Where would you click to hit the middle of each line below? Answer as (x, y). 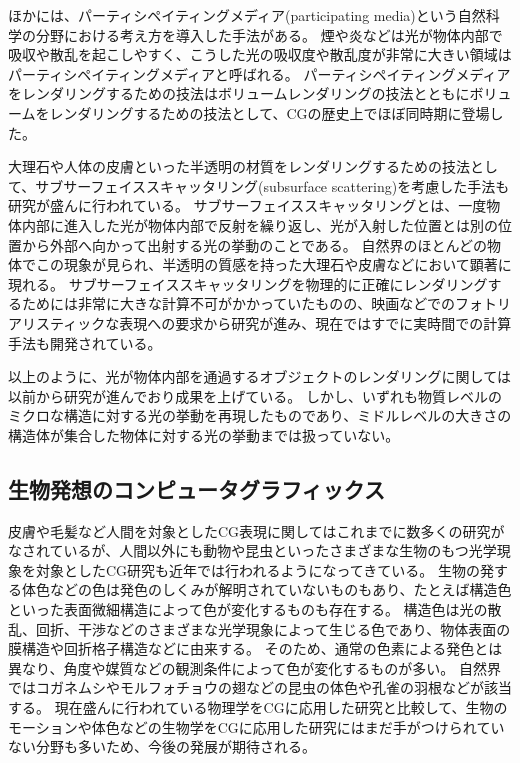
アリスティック (57, 322)
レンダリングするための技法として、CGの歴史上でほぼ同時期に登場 (269, 112)
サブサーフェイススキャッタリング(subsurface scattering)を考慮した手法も (272, 185)
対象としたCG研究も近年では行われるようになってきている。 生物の (257, 569)
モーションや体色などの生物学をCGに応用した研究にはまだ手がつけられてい (256, 726)
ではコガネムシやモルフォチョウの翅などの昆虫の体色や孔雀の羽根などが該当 (260, 687)
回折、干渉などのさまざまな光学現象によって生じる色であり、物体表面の (273, 628)
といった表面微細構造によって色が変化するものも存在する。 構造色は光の (248, 609)
